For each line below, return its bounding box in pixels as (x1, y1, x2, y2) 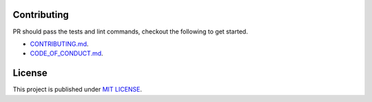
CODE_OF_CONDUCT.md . (30, 49, 103, 58)
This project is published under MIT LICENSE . (12, 86, 143, 94)
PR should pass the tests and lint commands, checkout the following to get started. (12, 27, 248, 36)
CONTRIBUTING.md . (30, 40, 89, 48)
